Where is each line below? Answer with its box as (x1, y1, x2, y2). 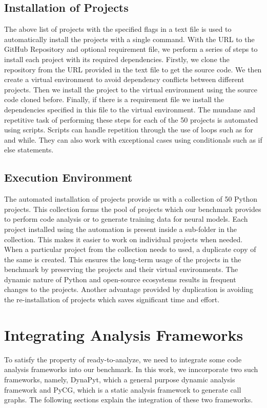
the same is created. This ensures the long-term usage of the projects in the (4, 254, 241, 264)
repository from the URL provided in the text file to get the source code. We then (4, 64, 262, 74)
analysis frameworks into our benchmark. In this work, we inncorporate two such (4, 364, 258, 375)
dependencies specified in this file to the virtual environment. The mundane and (4, 104, 255, 114)
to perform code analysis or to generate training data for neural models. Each (4, 213, 248, 224)
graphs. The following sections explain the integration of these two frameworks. (4, 394, 253, 405)
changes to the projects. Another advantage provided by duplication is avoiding (4, 284, 254, 295)
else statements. (4, 144, 54, 155)
